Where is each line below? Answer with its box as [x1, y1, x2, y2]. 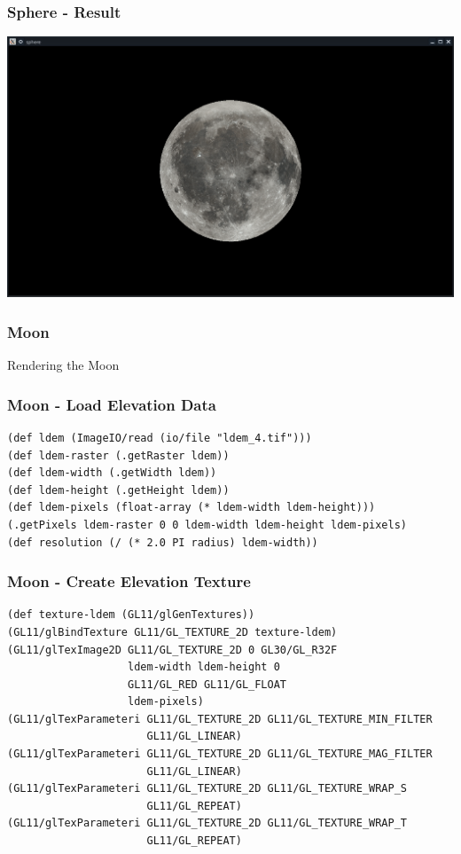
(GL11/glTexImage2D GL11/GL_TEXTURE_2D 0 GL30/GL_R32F [7, 643, 338, 656]
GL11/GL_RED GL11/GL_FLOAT [128, 678, 287, 691]
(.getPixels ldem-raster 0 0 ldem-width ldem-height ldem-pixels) [7, 518, 408, 531]
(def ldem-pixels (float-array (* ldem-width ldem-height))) [7, 501, 376, 514]
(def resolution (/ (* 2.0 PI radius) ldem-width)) [7, 536, 318, 549]
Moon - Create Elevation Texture [7, 570, 251, 592]
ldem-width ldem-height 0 [128, 661, 280, 674]
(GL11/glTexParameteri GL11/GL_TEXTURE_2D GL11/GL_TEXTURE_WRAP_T [7, 817, 408, 830]
